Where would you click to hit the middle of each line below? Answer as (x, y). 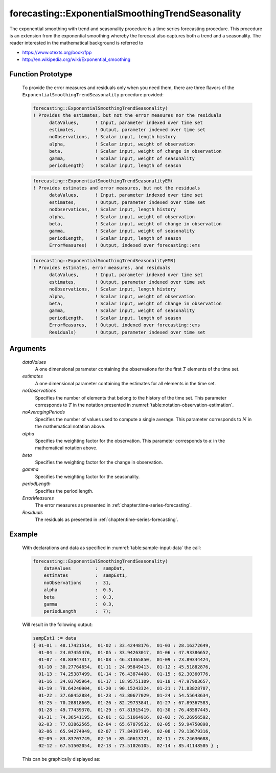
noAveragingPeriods (44, 412)
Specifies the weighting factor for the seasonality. (87, 476)
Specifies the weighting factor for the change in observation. (99, 462)
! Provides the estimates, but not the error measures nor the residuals (127, 116)
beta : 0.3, (79, 597)
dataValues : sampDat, (84, 568)
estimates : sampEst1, (86, 576)
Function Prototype (41, 74)
